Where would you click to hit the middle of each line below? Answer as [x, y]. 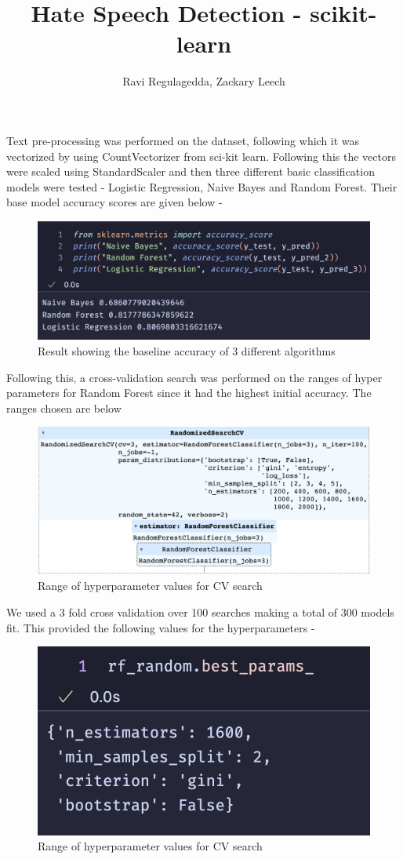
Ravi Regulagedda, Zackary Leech [204, 81]
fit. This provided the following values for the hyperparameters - [161, 627]
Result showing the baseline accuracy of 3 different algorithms [187, 351]
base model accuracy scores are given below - [114, 202]
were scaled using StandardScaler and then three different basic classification [191, 171]
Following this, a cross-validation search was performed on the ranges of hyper [194, 377]
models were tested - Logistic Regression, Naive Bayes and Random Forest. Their [202, 186]
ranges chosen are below [64, 408]
